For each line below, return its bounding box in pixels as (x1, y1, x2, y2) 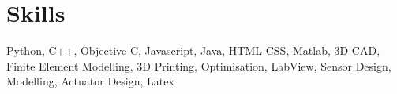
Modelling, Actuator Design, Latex (6, 73, 174, 89)
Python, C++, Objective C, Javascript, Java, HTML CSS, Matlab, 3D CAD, (6, 42, 380, 59)
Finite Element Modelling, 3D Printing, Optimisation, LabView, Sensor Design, (6, 57, 391, 74)
